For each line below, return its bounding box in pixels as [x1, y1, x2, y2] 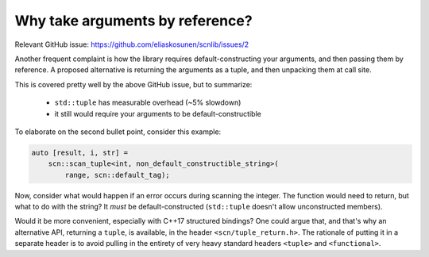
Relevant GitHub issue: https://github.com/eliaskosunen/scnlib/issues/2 [14, 40, 249, 49]
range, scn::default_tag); [64, 171, 170, 179]
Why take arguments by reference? [14, 12, 253, 29]
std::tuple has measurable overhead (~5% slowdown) [54, 98, 242, 107]
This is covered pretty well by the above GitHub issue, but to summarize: [14, 79, 253, 89]
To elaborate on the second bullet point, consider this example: [14, 127, 222, 136]
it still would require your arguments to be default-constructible [54, 109, 261, 118]
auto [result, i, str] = [31, 148, 129, 157]
